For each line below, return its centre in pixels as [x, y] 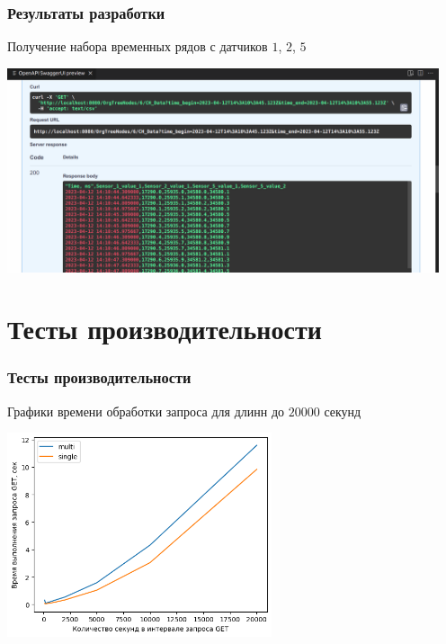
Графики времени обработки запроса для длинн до [146, 411]
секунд [343, 411]
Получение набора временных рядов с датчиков [138, 46]
